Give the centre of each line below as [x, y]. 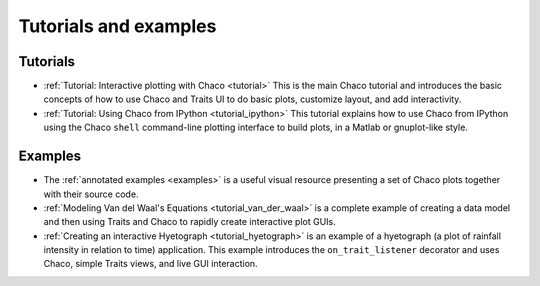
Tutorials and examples [117, 26]
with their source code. [91, 194]
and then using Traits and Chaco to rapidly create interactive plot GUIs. [190, 222]
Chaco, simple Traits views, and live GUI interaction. [151, 264]
